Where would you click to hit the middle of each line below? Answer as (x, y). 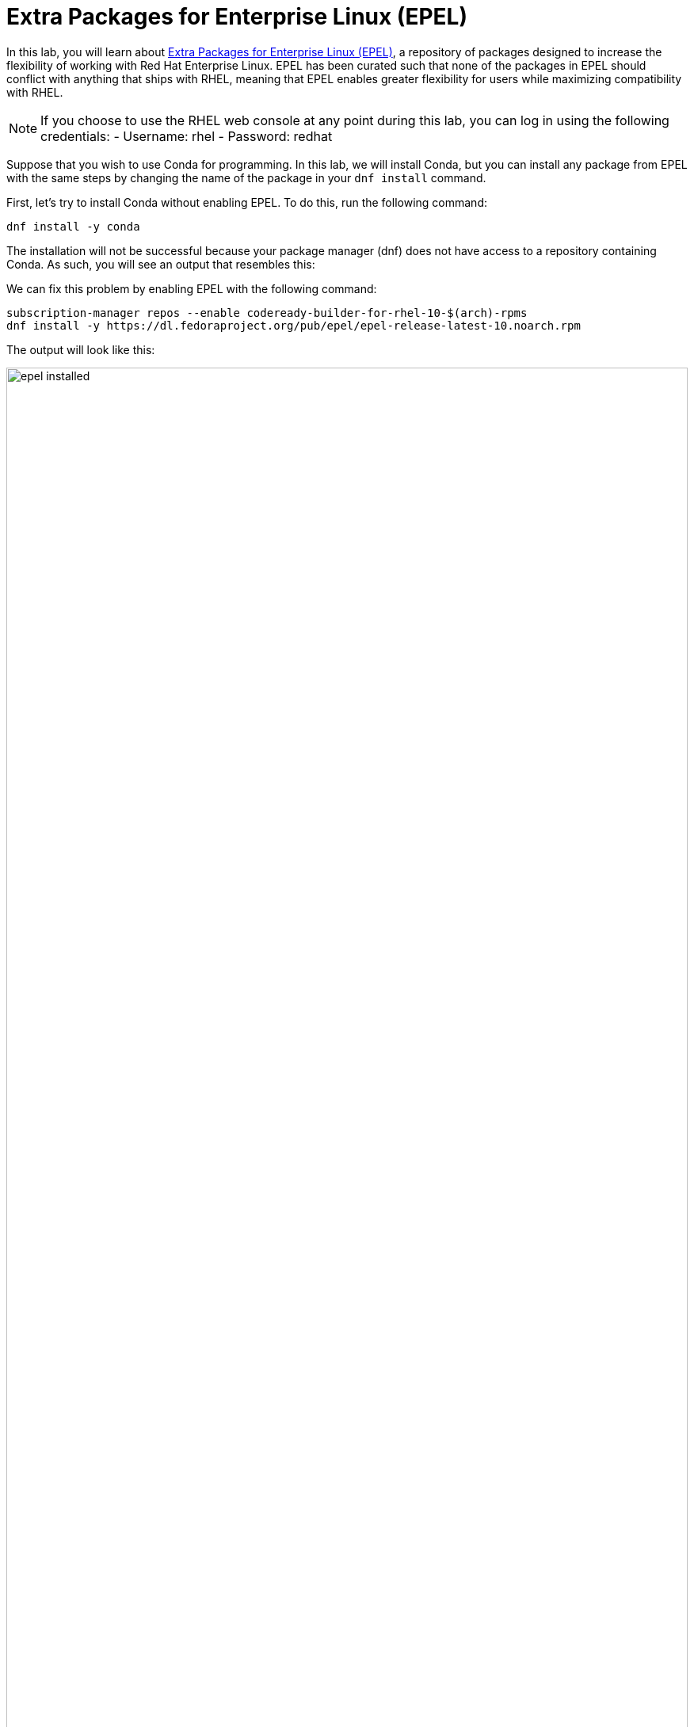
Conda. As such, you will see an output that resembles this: (161, 264)
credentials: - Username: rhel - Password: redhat (187, 136)
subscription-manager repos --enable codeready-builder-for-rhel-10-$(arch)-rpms (267, 313)
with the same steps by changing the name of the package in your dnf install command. (246, 177)
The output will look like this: (81, 349)
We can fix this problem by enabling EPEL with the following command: (192, 288)
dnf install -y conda (73, 226)
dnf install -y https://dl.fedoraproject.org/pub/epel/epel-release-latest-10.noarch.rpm (294, 325)
